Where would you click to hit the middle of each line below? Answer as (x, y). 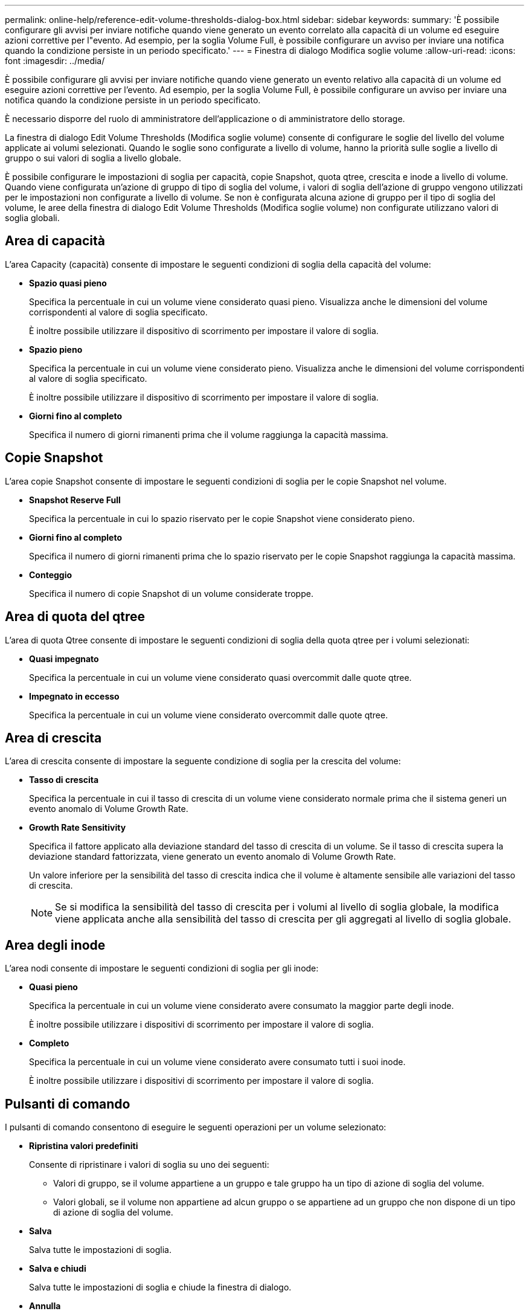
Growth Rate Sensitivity (78, 828)
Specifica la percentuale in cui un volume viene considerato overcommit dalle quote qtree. (209, 715)
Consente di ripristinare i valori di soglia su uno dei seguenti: (149, 1165)
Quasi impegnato (64, 659)
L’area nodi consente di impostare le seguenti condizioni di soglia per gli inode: (162, 968)
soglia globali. (32, 218)
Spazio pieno (56, 349)
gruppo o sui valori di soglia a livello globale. (93, 158)
